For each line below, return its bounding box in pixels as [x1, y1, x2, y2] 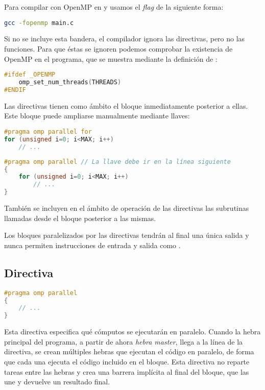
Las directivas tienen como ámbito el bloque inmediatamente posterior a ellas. [4, 100, 248, 111]
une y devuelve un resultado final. [4, 376, 110, 387]
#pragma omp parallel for [4, 128, 92, 136]
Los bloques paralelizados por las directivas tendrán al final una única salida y [4, 230, 249, 240]
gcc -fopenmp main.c [4, 19, 74, 27]
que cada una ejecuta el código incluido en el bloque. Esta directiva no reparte [4, 356, 250, 367]
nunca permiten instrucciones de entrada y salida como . [4, 239, 181, 250]
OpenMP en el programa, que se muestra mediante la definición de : [4, 53, 218, 64]
